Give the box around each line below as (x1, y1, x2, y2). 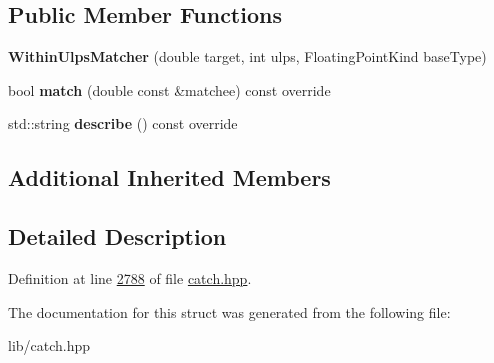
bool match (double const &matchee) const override (8, 79, 331, 100)
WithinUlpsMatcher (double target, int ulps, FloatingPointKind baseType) (8, 46, 487, 67)
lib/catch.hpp (8, 335, 91, 356)
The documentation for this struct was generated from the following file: (8, 301, 451, 322)
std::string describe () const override (8, 113, 238, 134)
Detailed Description (8, 221, 227, 252)
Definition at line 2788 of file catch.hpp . (8, 267, 252, 288)
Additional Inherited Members (8, 162, 331, 193)
